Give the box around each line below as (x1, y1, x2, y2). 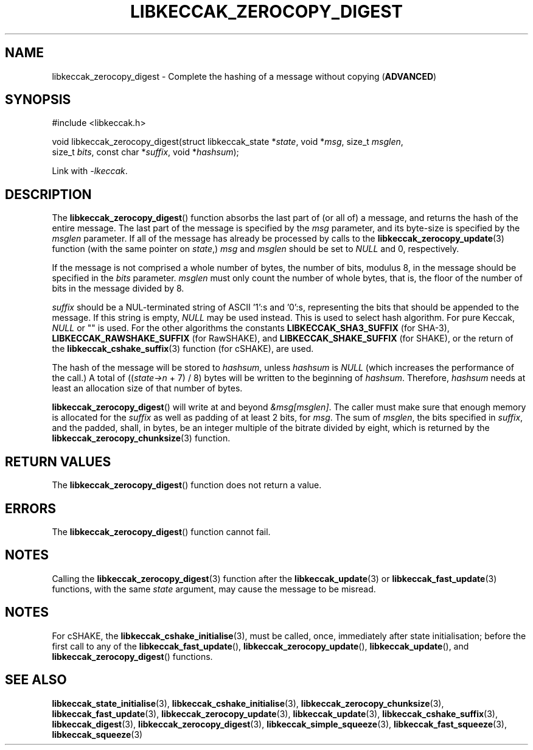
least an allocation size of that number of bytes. (52, 383, 243, 394)
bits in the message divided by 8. (52, 283, 184, 294)
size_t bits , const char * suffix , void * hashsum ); (52, 147, 239, 158)
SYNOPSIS (5, 92, 71, 108)
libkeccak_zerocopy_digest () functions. (52, 651, 213, 662)
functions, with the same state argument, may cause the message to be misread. (52, 583, 376, 594)
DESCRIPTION (5, 186, 92, 202)
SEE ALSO (5, 672, 67, 688)
